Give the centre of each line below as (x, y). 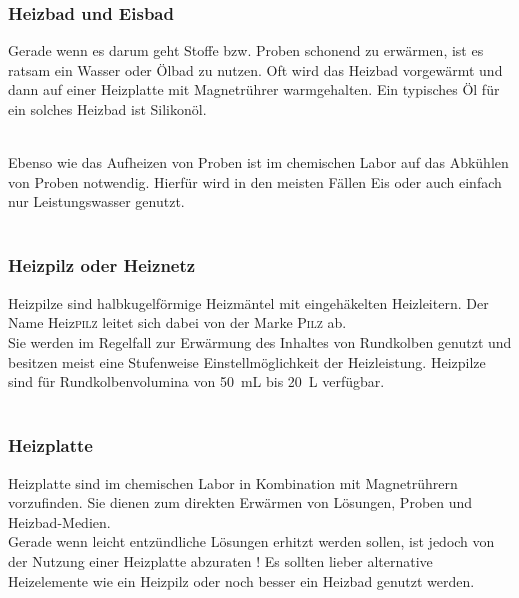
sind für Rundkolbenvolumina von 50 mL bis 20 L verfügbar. (196, 381)
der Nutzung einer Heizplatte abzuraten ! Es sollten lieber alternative (220, 560)
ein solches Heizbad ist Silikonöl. (107, 109)
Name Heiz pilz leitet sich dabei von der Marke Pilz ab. (177, 322)
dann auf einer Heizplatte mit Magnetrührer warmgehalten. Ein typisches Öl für (254, 89)
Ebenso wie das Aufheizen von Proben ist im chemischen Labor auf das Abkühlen (258, 162)
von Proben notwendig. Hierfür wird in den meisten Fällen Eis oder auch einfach (255, 181)
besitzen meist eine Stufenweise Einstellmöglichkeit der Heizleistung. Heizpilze (247, 361)
